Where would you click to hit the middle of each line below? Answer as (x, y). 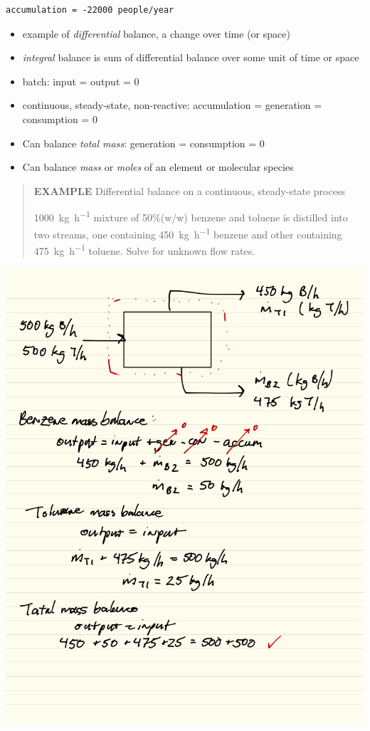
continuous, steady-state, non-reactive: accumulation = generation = (172, 105)
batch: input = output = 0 (81, 81)
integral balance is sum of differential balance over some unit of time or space (191, 57)
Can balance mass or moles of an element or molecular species (158, 167)
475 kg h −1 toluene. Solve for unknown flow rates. (144, 249)
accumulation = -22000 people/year (90, 10)
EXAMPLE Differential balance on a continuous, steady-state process (189, 190)
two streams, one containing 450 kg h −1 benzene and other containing (188, 233)
